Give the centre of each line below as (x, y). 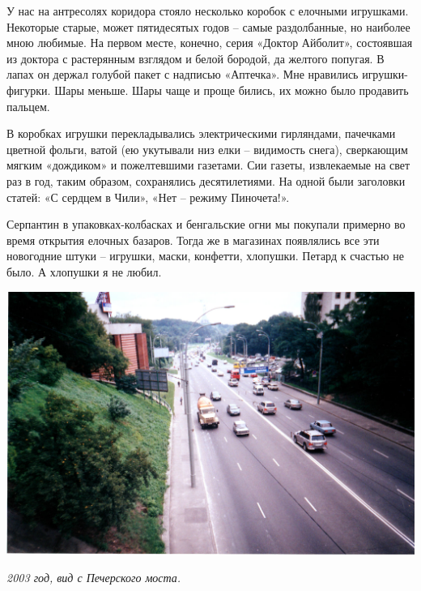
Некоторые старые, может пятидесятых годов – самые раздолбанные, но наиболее (208, 26)
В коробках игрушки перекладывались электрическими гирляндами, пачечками (201, 133)
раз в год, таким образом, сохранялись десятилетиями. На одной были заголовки (206, 180)
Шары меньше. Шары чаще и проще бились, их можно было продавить (232, 90)
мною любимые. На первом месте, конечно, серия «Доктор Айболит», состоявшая (210, 43)
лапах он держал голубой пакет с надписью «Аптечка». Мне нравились (183, 74)
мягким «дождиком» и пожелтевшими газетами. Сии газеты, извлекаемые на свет (208, 165)
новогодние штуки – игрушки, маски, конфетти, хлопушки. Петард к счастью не (205, 256)
